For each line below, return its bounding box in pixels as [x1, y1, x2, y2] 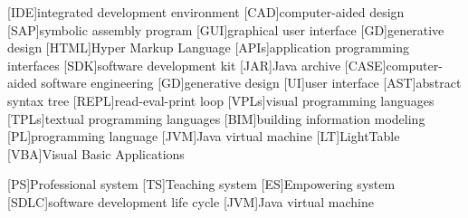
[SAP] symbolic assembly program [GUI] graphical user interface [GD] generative [7, 20, 444, 39]
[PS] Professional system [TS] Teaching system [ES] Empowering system [7, 175, 396, 194]
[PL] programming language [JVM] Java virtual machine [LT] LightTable [7, 127, 400, 146]
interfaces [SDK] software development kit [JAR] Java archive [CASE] [7, 55, 387, 74]
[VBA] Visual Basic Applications [7, 144, 185, 163]
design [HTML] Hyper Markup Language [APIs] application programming [7, 38, 409, 57]
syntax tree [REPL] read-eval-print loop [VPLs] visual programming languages [7, 90, 435, 109]
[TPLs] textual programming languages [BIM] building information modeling [7, 109, 425, 128]
